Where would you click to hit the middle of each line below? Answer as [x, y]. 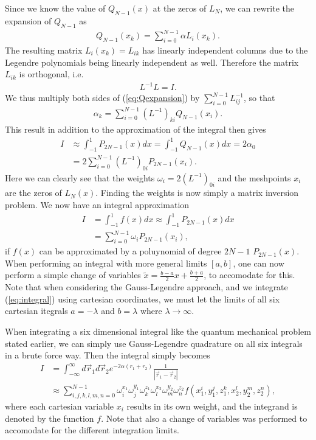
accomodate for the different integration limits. [92, 430]
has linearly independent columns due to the [225, 50]
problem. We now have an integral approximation [97, 204]
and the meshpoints [254, 177]
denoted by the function [50, 418]
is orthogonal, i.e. [51, 74]
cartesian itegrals [36, 311]
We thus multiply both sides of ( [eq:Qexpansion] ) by [102, 98]
